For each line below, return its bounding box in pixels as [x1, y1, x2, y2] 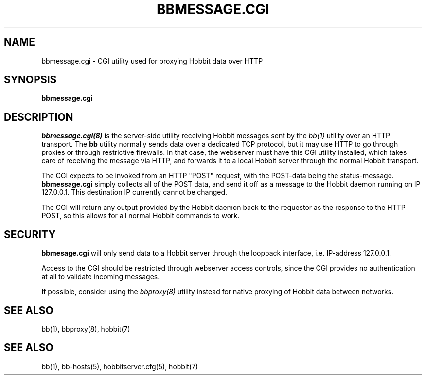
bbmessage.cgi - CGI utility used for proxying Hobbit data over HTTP [41, 57, 263, 65]
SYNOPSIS [4, 74, 57, 86]
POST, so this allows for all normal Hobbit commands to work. [41, 211, 240, 220]
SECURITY [4, 228, 56, 241]
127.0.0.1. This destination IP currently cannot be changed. [41, 188, 228, 197]
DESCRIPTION [4, 111, 73, 123]
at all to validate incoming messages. [41, 272, 160, 281]
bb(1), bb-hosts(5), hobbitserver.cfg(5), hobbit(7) [41, 362, 198, 371]
